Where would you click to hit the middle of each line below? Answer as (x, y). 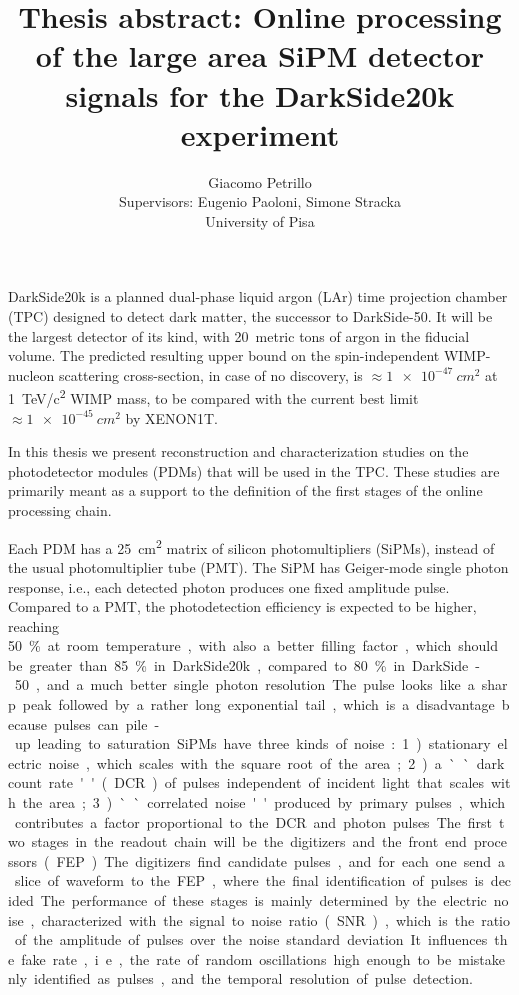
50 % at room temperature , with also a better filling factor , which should (253, 645)
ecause (27, 723)
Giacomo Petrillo (260, 181)
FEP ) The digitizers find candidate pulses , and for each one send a (281, 860)
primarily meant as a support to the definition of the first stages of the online (245, 490)
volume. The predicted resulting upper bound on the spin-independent (224, 355)
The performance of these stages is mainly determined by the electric (263, 900)
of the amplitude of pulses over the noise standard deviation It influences (251, 939)
